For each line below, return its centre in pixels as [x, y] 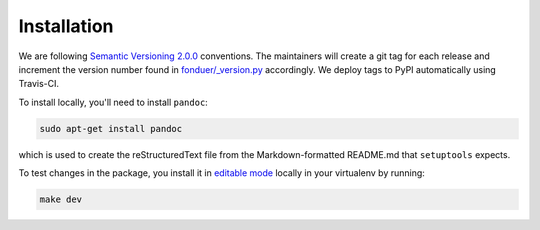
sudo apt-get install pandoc [111, 128]
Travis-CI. [39, 84]
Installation [66, 26]
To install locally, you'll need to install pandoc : [113, 102]
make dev [61, 199]
